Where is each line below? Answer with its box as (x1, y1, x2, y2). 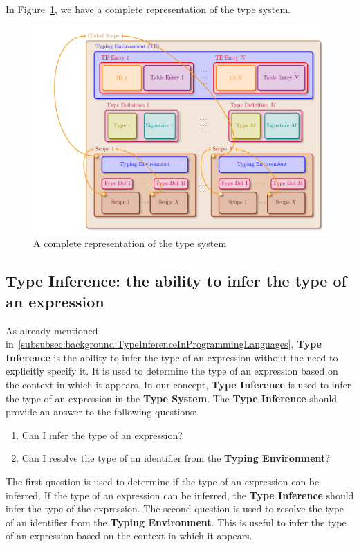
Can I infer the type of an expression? (21, 427, 183, 442)
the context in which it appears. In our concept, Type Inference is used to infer (6, 377, 351, 391)
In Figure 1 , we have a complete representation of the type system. (6, 2, 291, 16)
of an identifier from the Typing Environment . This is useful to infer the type (6, 514, 347, 529)
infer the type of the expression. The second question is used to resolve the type (6, 501, 344, 516)
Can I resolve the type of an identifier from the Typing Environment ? (21, 451, 330, 465)
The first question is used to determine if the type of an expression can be (6, 474, 320, 488)
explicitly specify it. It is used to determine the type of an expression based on (6, 364, 338, 378)
